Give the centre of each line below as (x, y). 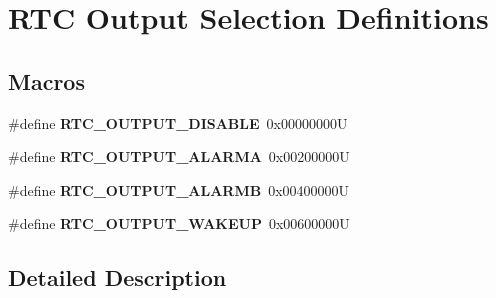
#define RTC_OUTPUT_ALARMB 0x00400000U (179, 189)
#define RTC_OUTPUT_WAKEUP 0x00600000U (179, 223)
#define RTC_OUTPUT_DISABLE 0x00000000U (178, 122)
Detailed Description (117, 277)
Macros (46, 80)
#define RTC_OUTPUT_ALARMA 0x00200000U (179, 156)
